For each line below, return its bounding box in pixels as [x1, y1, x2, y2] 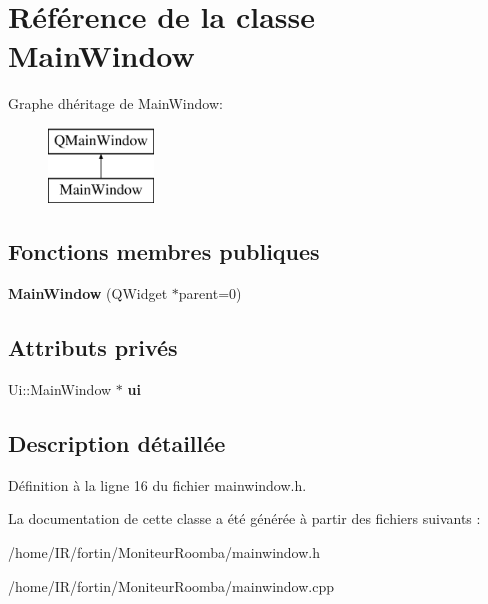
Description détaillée [8, 428, 226, 459]
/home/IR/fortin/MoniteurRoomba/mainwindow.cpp [8, 575, 335, 596]
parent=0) [178, 283, 242, 304]
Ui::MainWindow [8, 379, 112, 400]
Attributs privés [8, 332, 178, 363]
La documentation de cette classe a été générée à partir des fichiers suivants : [8, 508, 481, 529]
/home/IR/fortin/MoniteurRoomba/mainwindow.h [8, 542, 321, 563]
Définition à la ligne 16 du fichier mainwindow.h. [8, 474, 307, 495]
